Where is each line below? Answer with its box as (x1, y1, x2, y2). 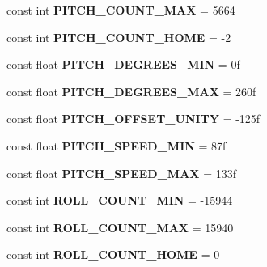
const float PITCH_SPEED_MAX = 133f (6, 164, 236, 181)
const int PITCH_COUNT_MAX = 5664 (6, 2, 235, 18)
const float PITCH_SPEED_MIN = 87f (6, 137, 227, 154)
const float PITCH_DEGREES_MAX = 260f (6, 83, 256, 100)
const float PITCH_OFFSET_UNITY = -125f (6, 110, 261, 127)
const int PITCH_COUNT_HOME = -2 (6, 28, 231, 45)
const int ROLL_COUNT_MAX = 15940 (6, 218, 234, 235)
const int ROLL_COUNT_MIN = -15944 (6, 192, 233, 209)
